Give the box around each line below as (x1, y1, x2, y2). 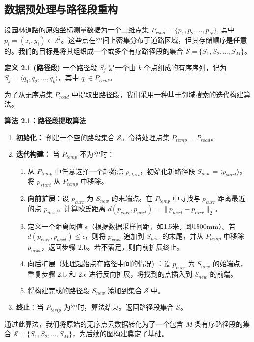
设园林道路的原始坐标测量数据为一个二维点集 (4, 25, 149, 35)
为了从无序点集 (4, 89, 53, 99)
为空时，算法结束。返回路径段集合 (63, 302, 174, 312)
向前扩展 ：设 (28, 193, 69, 203)
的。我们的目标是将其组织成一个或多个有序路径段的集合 (4, 46, 183, 56)
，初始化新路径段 (140, 166, 196, 176)
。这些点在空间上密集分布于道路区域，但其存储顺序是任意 (61, 35, 247, 45)
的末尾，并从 (162, 230, 203, 241)
